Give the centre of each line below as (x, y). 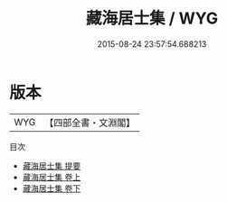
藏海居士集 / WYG (152, 18)
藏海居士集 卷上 (52, 177)
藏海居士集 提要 (52, 165)
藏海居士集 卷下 (52, 188)
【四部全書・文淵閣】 (90, 123)
